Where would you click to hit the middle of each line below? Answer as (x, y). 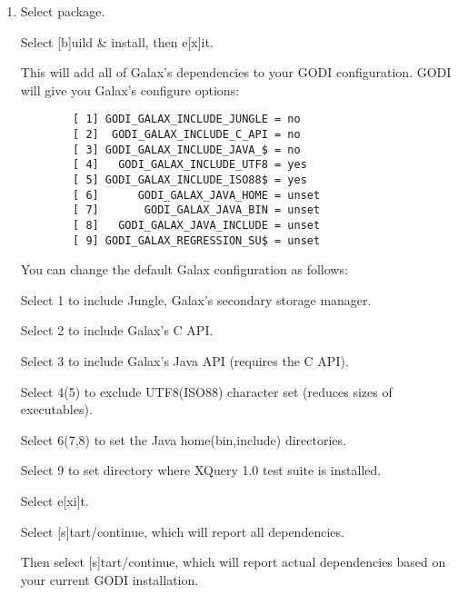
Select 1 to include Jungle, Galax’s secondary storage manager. (196, 299)
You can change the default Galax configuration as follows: (184, 269)
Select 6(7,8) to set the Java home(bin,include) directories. (183, 439)
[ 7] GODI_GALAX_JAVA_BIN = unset (197, 210)
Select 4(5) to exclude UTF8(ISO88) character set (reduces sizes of (206, 391)
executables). (56, 409)
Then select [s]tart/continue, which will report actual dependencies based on (233, 562)
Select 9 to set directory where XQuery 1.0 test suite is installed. (201, 470)
